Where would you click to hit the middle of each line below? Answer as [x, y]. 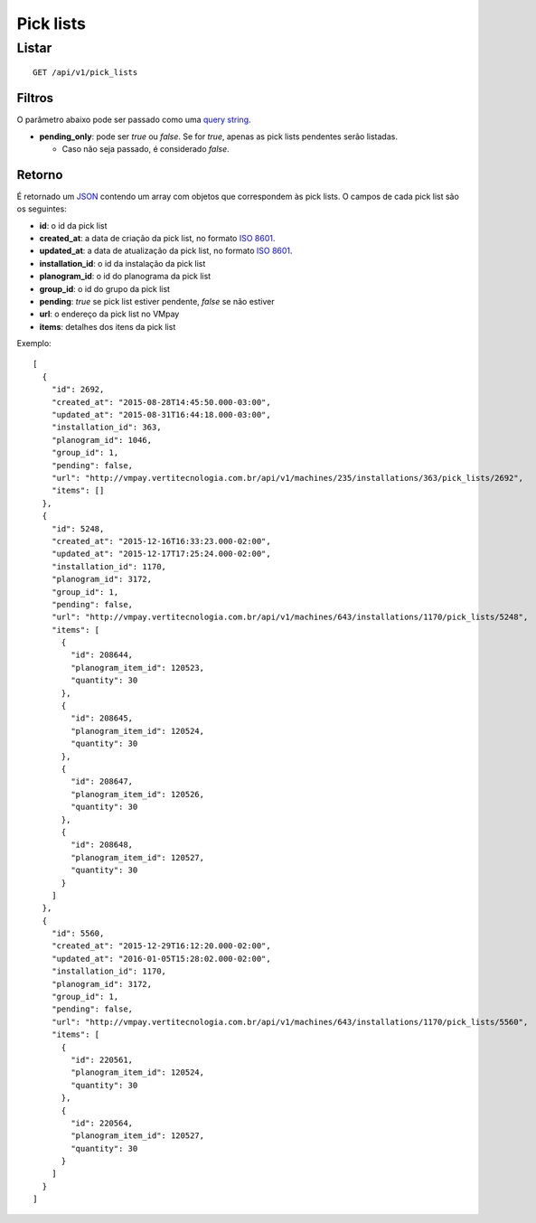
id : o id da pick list [73, 225]
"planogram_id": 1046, [102, 440]
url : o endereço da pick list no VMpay [109, 314]
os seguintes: [42, 209]
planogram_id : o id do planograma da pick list [125, 277]
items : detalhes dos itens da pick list [108, 326]
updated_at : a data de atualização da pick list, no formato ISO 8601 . [166, 251]
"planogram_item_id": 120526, [138, 794]
